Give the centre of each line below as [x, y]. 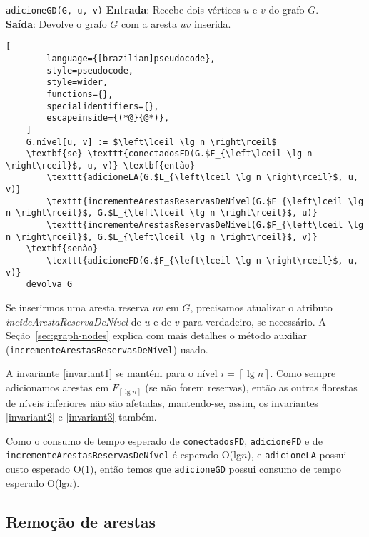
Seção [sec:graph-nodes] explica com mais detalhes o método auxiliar [156, 335]
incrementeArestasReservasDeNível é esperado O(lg [123, 455]
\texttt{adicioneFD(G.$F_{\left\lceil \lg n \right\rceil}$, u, [202, 261]
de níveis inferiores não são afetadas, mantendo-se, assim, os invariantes [162, 402]
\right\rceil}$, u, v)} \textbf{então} [100, 165]
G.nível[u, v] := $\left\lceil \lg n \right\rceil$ [151, 142]
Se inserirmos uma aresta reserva [77, 307]
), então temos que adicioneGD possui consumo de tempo [216, 469]
